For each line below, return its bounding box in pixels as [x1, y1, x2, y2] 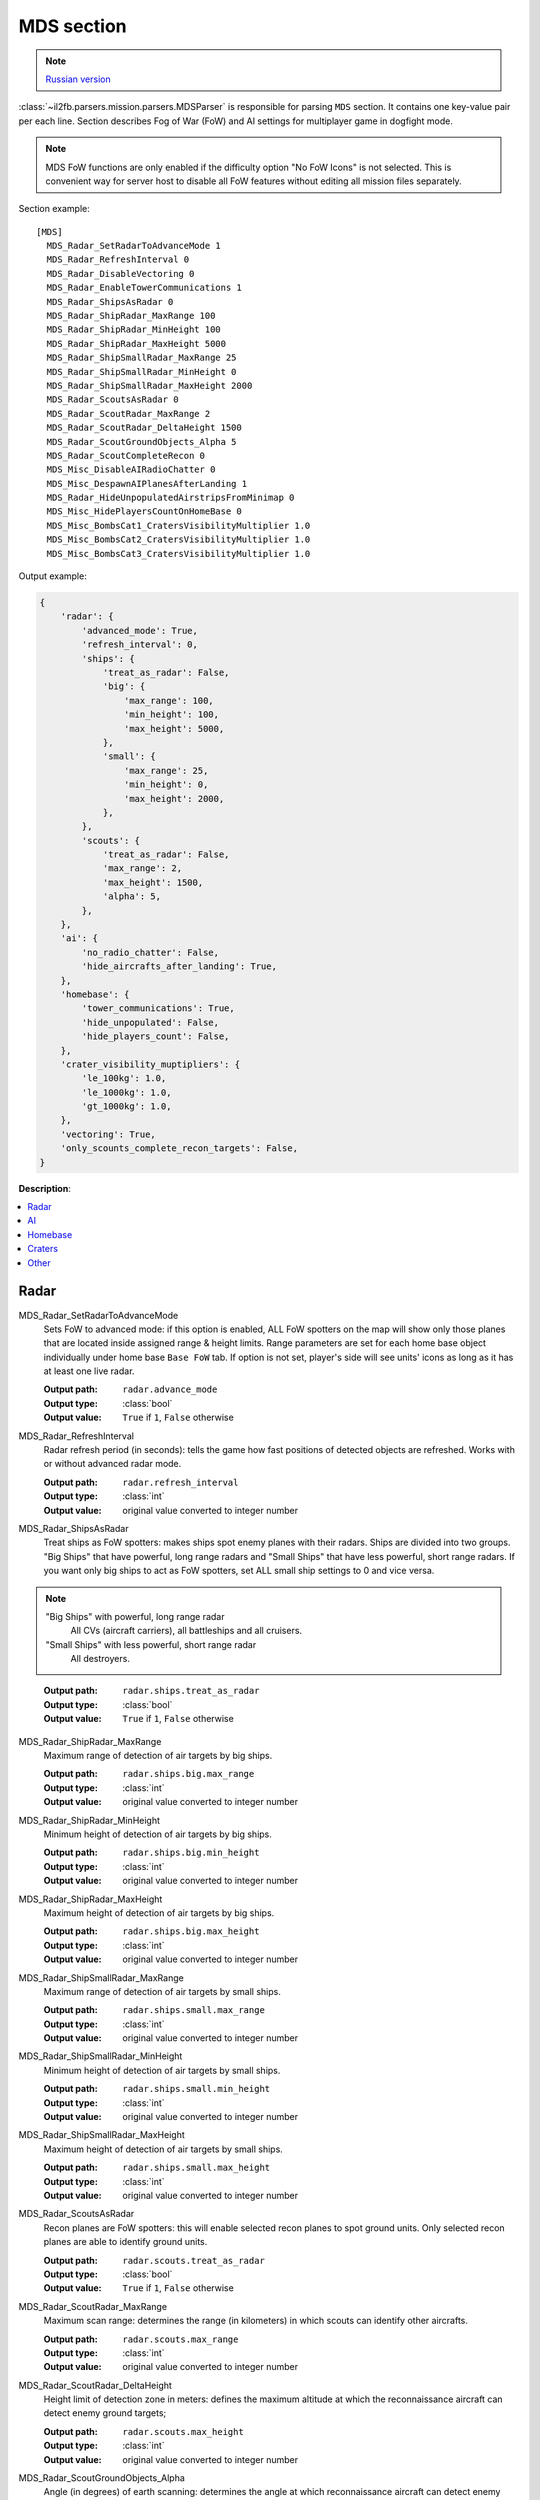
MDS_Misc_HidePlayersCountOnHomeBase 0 [46, 506, 242, 517]
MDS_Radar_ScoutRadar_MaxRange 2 [46, 408, 211, 419]
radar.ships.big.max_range [122, 1768, 255, 1780]
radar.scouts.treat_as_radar [122, 2255, 265, 2266]
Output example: [18, 570, 87, 582]
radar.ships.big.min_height [122, 1847, 260, 1859]
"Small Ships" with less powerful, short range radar [45, 1638, 257, 1650]
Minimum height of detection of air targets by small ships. [43, 2064, 281, 2076]
